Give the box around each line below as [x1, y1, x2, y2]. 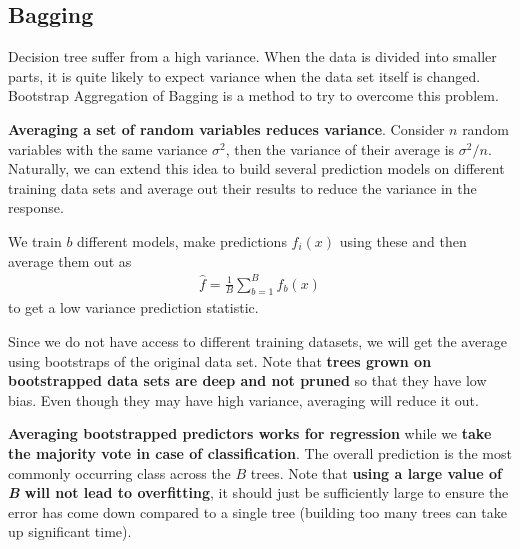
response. [8, 197, 64, 218]
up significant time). [8, 521, 132, 542]
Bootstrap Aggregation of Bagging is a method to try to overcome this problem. [8, 85, 499, 106]
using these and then [339, 230, 467, 251]
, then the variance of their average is [225, 138, 455, 159]
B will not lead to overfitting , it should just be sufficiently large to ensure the [8, 482, 509, 503]
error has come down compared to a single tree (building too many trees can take [8, 501, 507, 522]
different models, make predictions [77, 230, 287, 251]
